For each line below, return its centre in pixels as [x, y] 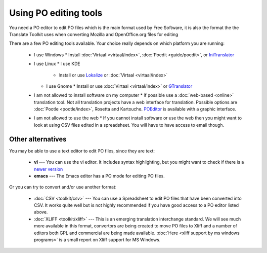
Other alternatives [38, 139]
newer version [48, 169]
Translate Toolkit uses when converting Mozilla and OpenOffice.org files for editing [94, 34]
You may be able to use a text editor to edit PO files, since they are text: [82, 151]
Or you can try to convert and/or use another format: [63, 187]
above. [41, 212]
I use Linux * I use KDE [57, 64]
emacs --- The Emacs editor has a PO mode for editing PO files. [99, 176]
